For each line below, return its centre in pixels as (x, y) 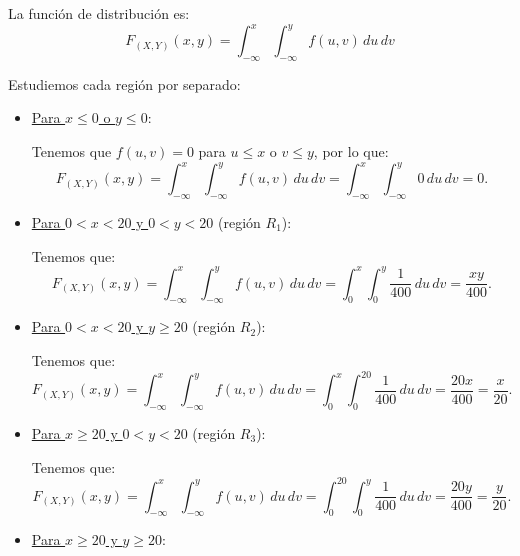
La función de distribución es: (99, 13)
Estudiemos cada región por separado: (124, 83)
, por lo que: (351, 151)
